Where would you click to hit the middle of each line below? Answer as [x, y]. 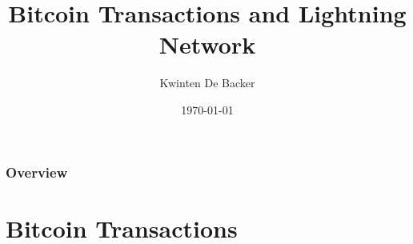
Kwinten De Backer [207, 83]
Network [207, 44]
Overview [37, 172]
